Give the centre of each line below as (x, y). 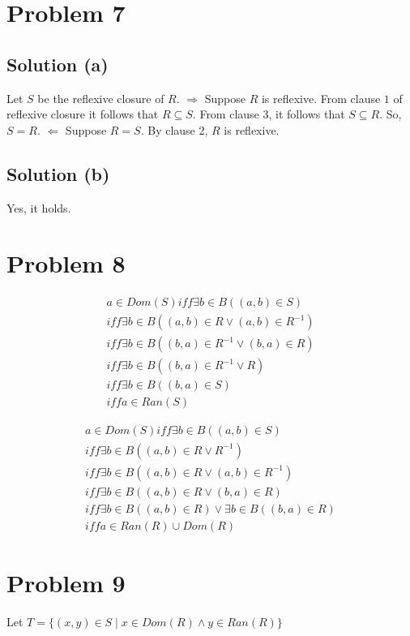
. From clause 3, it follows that (269, 114)
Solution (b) (58, 173)
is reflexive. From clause (321, 98)
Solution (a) (58, 64)
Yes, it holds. (39, 207)
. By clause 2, (174, 129)
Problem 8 (66, 263)
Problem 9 (66, 582)
